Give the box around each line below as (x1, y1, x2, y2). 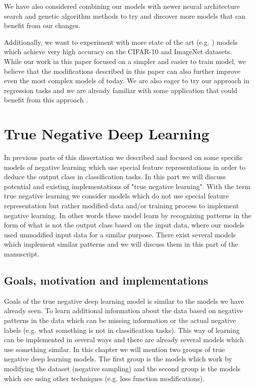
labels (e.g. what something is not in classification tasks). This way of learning (4, 324, 240, 335)
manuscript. (4, 249, 40, 258)
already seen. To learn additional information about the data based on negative (4, 305, 243, 316)
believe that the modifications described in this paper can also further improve (4, 65, 241, 76)
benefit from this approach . (4, 95, 88, 105)
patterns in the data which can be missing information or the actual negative (4, 315, 236, 325)
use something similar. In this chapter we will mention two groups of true (4, 344, 225, 354)
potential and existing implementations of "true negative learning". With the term (4, 181, 251, 191)
